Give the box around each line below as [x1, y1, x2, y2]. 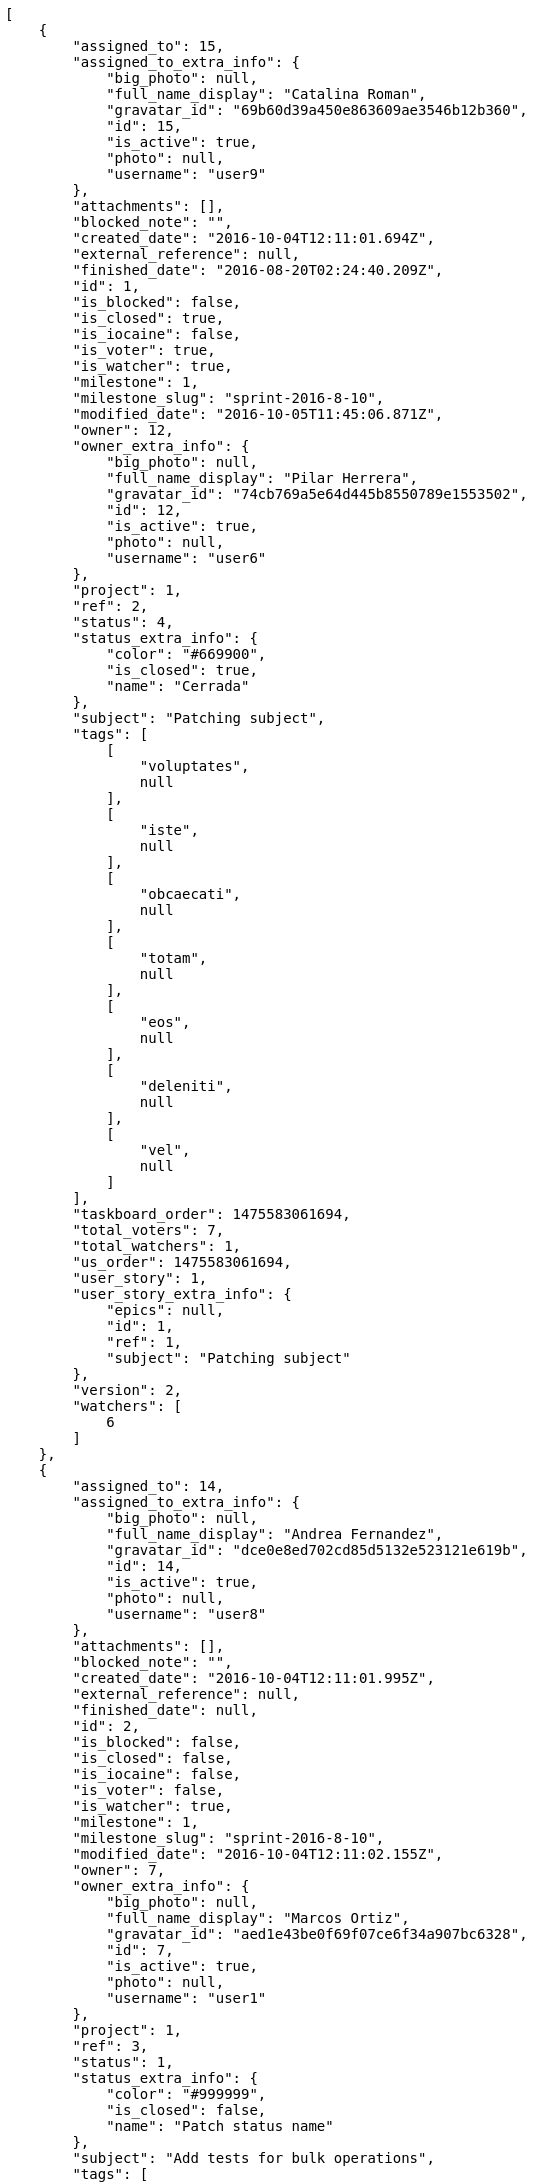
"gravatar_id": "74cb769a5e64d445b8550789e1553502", [106, 486, 528, 502]
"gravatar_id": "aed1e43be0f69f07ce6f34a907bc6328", [106, 1926, 528, 1942]
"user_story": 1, [72, 1270, 208, 1286]
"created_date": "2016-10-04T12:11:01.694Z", [72, 230, 435, 246]
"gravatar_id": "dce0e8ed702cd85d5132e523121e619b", [106, 1542, 528, 1558]
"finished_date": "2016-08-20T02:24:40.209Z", [72, 262, 444, 278]
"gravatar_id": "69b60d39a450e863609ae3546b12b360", [106, 102, 528, 118]
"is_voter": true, [72, 342, 216, 358]
